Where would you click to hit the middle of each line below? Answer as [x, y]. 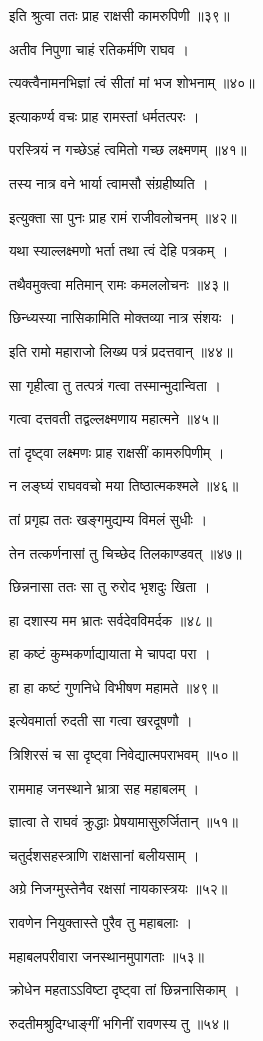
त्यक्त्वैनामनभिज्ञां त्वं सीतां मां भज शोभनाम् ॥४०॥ [132, 82]
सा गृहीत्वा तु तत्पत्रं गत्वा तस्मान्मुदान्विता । [115, 384]
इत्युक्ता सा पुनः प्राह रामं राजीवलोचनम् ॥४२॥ [123, 216]
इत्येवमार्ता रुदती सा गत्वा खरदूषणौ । [101, 720]
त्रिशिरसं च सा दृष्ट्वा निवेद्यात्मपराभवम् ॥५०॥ [123, 754]
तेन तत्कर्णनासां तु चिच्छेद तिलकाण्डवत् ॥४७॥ [125, 552]
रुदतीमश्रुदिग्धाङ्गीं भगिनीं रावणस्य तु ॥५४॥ [119, 1022]
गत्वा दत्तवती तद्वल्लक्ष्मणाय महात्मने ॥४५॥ [114, 418]
